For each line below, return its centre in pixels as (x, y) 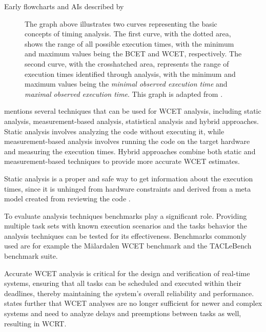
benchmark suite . (31, 256)
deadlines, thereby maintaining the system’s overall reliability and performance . (129, 293)
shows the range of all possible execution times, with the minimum (129, 43)
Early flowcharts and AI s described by (64, 6)
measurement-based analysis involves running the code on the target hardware (127, 141)
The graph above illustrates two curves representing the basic (121, 23)
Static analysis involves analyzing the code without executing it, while (114, 131)
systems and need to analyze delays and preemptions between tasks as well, (123, 313)
